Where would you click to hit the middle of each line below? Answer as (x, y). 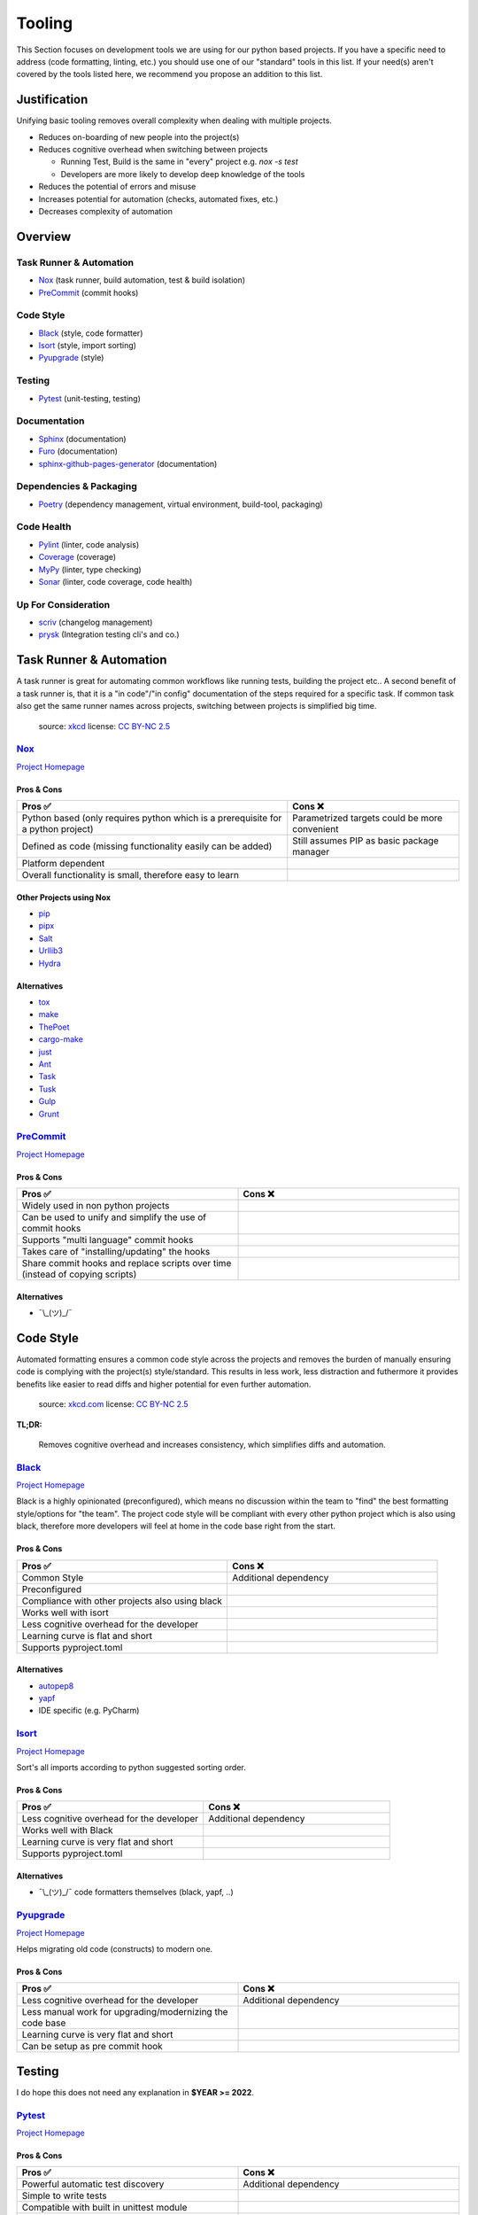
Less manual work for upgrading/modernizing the (125, 2012)
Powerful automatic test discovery (93, 2184)
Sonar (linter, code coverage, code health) (116, 581)
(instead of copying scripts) (79, 1274)
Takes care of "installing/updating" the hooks (116, 1252)
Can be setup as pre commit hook (92, 2047)
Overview (44, 236)
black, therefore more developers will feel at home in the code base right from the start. (176, 1526)
